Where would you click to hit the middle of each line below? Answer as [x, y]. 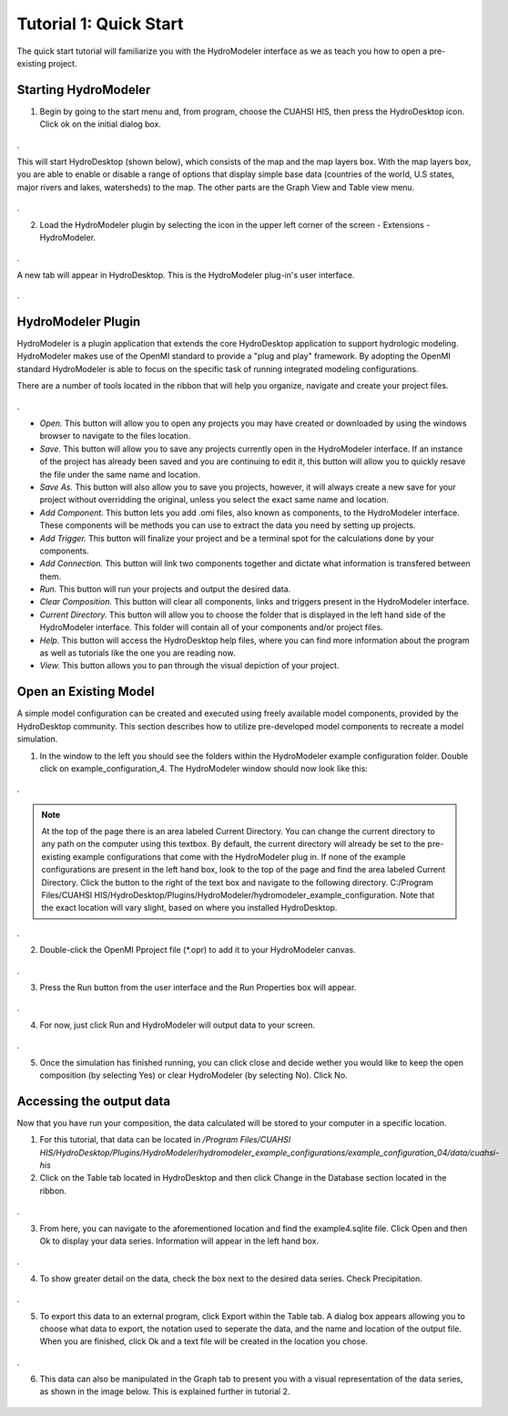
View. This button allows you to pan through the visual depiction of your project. [189, 666]
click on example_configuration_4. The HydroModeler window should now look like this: [204, 768]
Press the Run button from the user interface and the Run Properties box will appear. [198, 987]
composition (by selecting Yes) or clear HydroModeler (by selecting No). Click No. [193, 1075]
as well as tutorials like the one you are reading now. [137, 653]
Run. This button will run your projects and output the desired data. [165, 589]
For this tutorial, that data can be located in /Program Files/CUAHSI [165, 1140]
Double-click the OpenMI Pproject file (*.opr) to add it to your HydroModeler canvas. [198, 950]
